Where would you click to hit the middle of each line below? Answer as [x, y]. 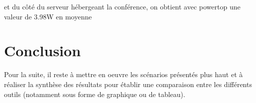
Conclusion [43, 51]
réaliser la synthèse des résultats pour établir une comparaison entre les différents [128, 84]
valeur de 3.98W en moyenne [48, 16]
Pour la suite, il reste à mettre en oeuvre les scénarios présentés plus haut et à [124, 74]
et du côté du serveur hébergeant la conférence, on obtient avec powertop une [122, 6]
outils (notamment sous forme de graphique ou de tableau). [95, 94]
